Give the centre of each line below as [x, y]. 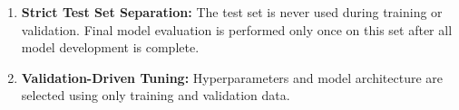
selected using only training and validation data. [156, 95]
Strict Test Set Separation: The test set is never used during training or [232, 12]
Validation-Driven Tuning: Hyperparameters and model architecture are [232, 77]
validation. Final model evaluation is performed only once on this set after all [237, 29]
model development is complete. [110, 47]
